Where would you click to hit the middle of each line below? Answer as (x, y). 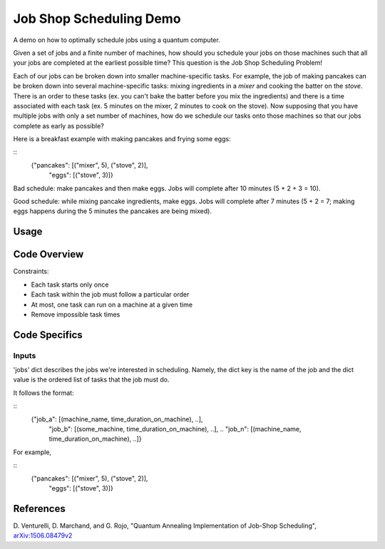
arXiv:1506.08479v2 (43, 535)
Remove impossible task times (76, 314)
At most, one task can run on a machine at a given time (112, 304)
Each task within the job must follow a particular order (110, 294)
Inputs (25, 355)
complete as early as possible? (59, 125)
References (39, 509)
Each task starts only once (70, 284)
